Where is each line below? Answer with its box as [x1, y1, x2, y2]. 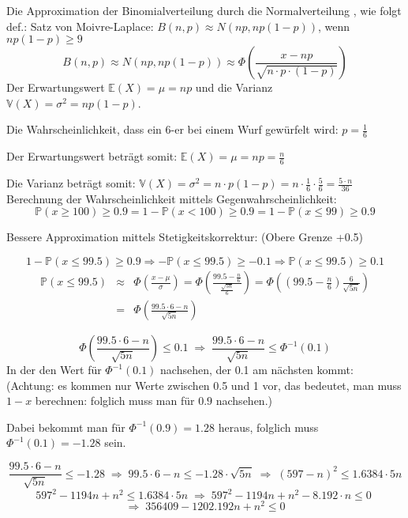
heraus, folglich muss [218, 418, 319, 435]
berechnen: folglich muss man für [35, 392, 195, 409]
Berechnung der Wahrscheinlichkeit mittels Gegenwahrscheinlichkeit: [6, 190, 337, 206]
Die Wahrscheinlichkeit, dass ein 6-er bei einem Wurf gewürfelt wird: [6, 121, 339, 138]
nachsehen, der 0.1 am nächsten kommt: [160, 361, 354, 378]
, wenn [318, 17, 350, 34]
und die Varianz [195, 79, 273, 96]
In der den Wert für [6, 361, 102, 378]
